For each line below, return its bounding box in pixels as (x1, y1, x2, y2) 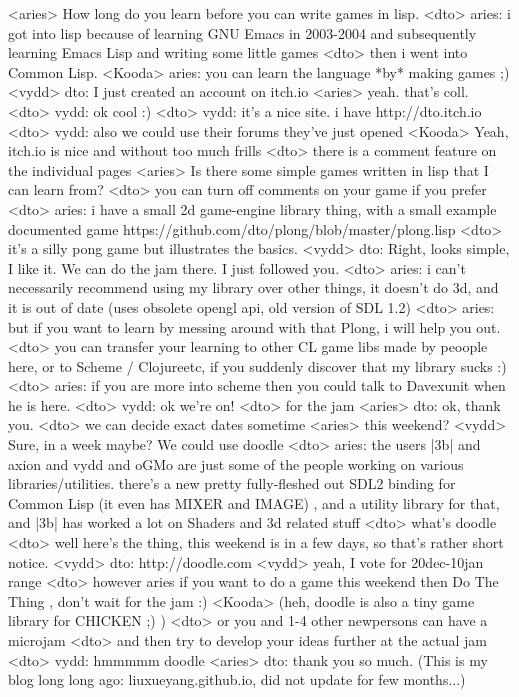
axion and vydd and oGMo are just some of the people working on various (8, 453, 464, 474)
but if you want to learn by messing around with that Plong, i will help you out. (8, 316, 501, 337)
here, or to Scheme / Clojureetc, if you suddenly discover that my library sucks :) (8, 355, 507, 376)
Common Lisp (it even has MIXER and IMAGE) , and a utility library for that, (8, 492, 500, 513)
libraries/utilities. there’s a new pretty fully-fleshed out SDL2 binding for (8, 473, 456, 494)
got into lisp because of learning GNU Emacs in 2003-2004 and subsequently (8, 22, 477, 43)
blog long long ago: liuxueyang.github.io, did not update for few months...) (8, 669, 466, 690)
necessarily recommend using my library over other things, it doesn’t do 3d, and (8, 277, 499, 298)
